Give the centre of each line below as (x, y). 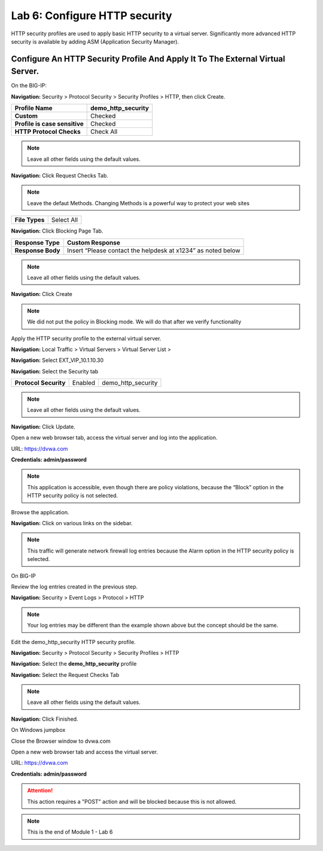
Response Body (37, 250)
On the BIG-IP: (29, 86)
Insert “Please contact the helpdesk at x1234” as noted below (153, 250)
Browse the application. (40, 512)
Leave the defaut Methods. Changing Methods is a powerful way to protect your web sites (138, 203)
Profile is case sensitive (49, 124)
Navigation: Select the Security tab (55, 371)
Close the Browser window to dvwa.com (61, 741)
